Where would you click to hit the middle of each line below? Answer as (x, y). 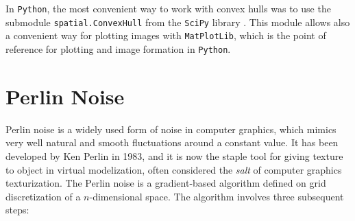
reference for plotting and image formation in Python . (118, 48)
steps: (17, 210)
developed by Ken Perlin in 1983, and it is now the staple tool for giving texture (174, 155)
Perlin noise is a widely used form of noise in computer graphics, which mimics (171, 129)
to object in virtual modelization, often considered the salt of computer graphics (174, 169)
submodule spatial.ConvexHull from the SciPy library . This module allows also (178, 22)
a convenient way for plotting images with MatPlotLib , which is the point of (166, 35)
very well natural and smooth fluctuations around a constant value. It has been (172, 142)
